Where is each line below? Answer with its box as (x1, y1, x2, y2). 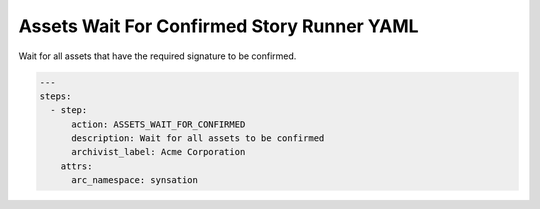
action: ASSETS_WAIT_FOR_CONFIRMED (71, 118, 246, 130)
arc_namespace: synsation (71, 175, 199, 186)
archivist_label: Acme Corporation (71, 146, 246, 158)
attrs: (60, 160, 93, 172)
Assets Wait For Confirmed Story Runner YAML (18, 15, 419, 37)
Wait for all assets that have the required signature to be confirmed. (18, 50, 297, 62)
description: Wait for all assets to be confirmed (71, 133, 325, 144)
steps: (39, 90, 72, 102)
